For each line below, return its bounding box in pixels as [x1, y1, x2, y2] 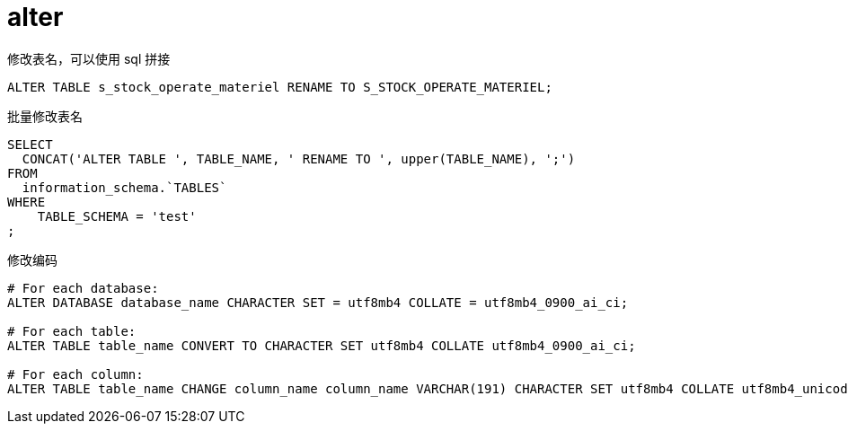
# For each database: [7, 280, 159, 295]
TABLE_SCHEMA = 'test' [37, 208, 197, 224]
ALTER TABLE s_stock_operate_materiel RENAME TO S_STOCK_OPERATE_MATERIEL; [7, 79, 552, 94]
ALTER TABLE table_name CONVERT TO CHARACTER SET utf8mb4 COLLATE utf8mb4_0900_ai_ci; [7, 338, 636, 353]
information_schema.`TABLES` [22, 180, 227, 195]
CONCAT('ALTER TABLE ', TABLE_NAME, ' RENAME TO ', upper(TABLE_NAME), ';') [22, 151, 576, 166]
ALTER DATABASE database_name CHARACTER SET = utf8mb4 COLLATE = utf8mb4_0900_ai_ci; [7, 295, 629, 310]
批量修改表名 [7, 108, 83, 124]
